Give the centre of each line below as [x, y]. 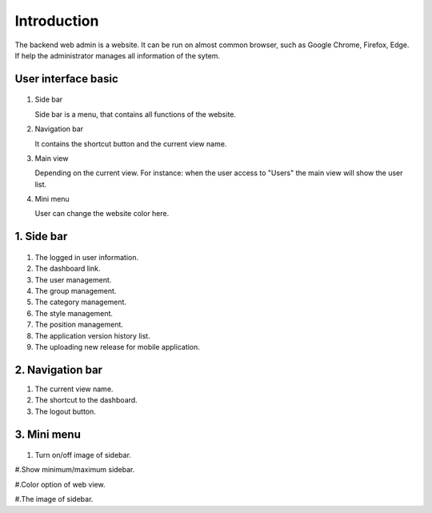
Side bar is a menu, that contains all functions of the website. [135, 114]
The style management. [74, 313]
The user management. [73, 279]
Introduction [57, 21]
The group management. [76, 291]
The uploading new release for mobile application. [117, 347]
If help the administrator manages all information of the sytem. [117, 55]
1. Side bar [41, 236]
